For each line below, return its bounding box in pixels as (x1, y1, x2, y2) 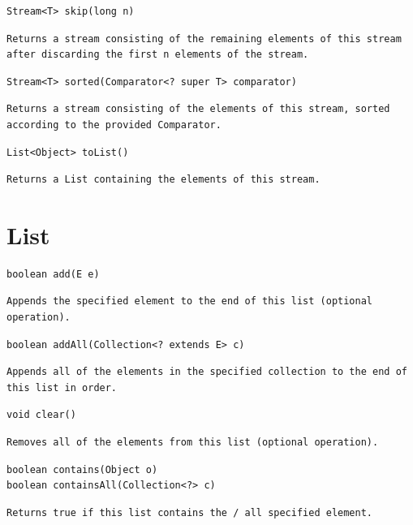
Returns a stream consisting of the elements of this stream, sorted (6, 103, 390, 115)
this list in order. (6, 381, 118, 394)
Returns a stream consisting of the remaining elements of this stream (6, 32, 402, 45)
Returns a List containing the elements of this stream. (6, 174, 321, 186)
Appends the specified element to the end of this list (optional (6, 295, 373, 308)
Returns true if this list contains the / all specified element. (6, 506, 373, 519)
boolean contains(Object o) (6, 463, 158, 476)
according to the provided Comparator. (6, 118, 222, 131)
